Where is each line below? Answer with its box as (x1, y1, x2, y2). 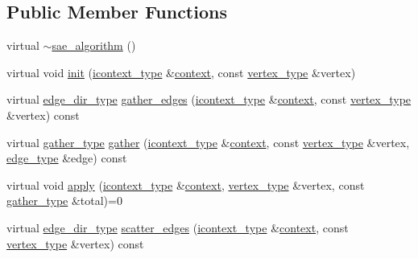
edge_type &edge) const (6, 149, 127, 166)
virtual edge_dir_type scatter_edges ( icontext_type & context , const (6, 219, 349, 235)
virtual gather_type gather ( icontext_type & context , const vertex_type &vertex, (6, 133, 410, 150)
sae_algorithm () (52, 37, 136, 54)
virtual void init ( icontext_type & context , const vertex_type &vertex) (6, 63, 356, 80)
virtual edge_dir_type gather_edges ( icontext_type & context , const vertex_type (6, 91, 412, 108)
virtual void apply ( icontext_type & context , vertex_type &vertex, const (6, 176, 365, 193)
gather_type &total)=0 (6, 192, 122, 209)
